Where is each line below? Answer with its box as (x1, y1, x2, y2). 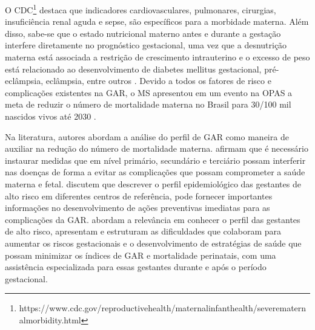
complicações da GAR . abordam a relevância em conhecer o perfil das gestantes (5, 213, 300, 225)
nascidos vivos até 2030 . (5, 110, 96, 122)
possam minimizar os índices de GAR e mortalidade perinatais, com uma (5, 248, 276, 261)
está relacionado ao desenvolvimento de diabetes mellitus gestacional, (5, 62, 262, 75)
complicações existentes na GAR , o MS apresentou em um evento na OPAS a (5, 86, 293, 99)
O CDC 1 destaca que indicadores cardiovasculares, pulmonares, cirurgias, (5, 2, 276, 16)
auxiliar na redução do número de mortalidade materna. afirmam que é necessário (5, 142, 308, 155)
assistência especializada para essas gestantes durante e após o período (5, 260, 267, 273)
